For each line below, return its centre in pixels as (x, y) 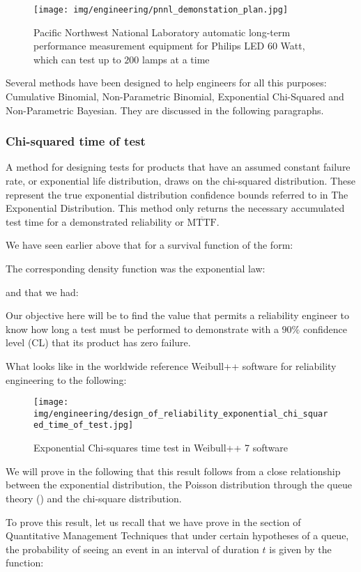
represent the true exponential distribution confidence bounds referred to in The (177, 194)
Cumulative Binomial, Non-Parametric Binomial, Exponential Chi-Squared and (175, 96)
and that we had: (42, 292)
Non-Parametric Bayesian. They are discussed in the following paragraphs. (165, 110)
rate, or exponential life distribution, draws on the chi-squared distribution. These (180, 181)
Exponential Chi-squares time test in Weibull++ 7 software (161, 448)
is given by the (300, 549)
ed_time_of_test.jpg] (84, 425)
